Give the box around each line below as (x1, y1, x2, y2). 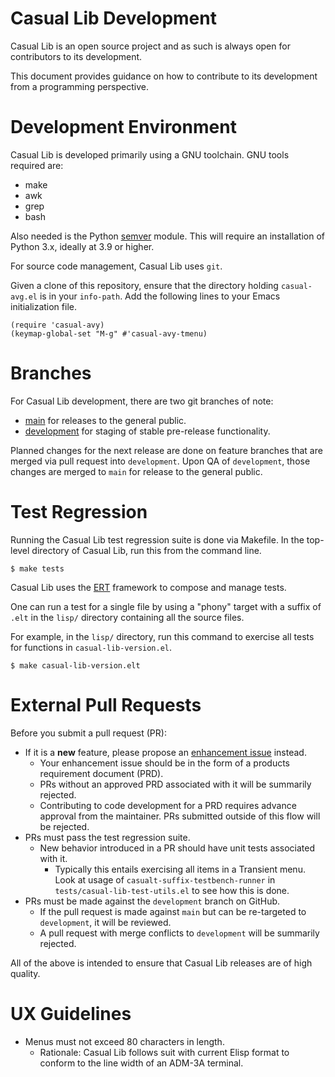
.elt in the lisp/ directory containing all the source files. (10, 611, 245, 623)
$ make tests (10, 563, 65, 574)
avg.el (10, 292, 38, 302)
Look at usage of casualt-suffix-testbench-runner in (54, 873, 276, 886)
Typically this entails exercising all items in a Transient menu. (54, 863, 306, 875)
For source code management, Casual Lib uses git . (10, 260, 223, 272)
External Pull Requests (10, 693, 202, 716)
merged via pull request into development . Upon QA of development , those (10, 455, 311, 467)
